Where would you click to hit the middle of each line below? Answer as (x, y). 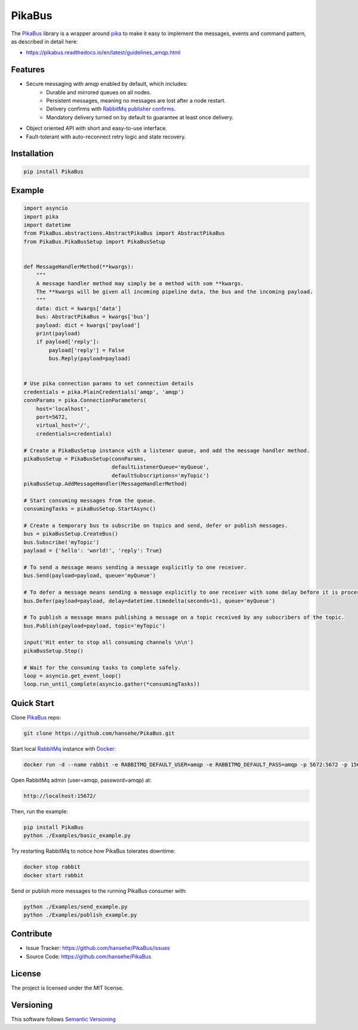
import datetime (47, 225)
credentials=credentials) (74, 434)
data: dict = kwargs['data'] (79, 308)
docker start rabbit (53, 875)
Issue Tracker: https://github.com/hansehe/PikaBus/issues (98, 948)
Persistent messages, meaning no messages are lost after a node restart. (136, 101)
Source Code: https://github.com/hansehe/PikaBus (89, 956)
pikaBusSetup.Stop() (53, 651)
